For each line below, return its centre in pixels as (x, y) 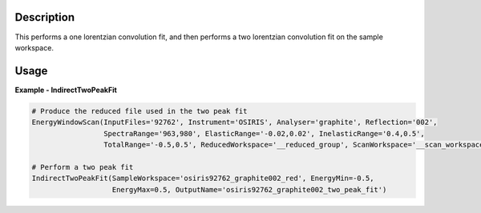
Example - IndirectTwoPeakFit (66, 90)
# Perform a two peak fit (83, 167)
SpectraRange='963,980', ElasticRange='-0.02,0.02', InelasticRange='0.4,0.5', (264, 133)
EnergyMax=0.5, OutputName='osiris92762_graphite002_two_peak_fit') (249, 189)
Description (45, 17)
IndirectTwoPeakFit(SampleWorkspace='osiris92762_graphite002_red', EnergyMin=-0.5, (203, 179)
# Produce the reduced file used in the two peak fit (139, 111)
